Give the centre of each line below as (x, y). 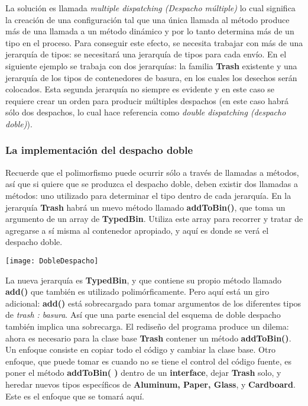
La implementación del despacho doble (99, 150)
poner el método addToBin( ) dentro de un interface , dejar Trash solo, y (143, 373)
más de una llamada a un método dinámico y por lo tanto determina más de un (150, 31)
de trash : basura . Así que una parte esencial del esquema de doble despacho (143, 315)
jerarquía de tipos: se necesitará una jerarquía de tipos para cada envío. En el (146, 54)
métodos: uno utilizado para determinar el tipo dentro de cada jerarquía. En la (148, 195)
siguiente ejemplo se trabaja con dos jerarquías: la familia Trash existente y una (151, 65)
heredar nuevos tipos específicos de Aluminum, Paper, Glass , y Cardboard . (150, 384)
